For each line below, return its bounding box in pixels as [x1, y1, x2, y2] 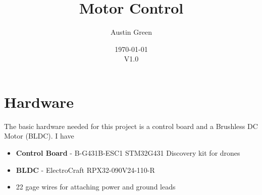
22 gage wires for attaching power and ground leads [16, 181, 176, 192]
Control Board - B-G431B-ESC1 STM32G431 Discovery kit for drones [16, 148, 240, 158]
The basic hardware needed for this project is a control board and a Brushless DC [4, 120, 258, 131]
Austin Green [111, 27, 152, 37]
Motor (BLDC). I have [4, 131, 74, 141]
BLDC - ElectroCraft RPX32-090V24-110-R [16, 164, 155, 175]
